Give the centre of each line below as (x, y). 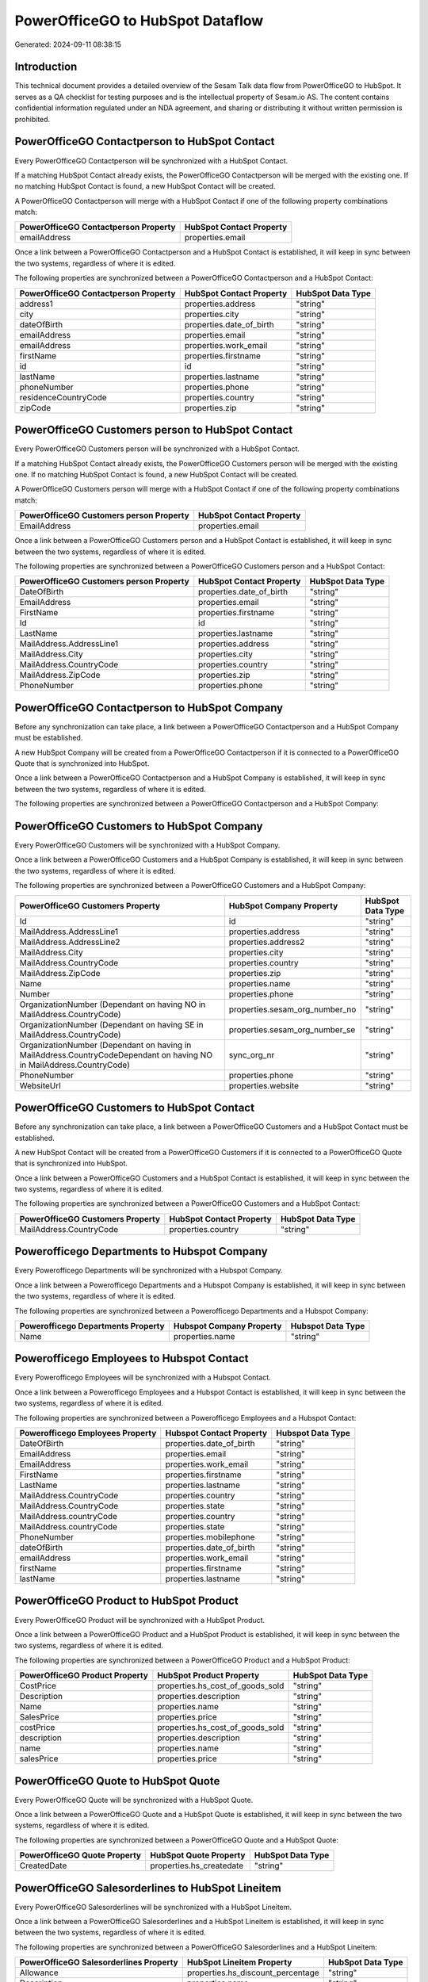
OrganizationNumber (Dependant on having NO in (113, 1004)
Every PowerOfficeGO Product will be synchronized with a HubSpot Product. (140, 1620)
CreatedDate (43, 1865)
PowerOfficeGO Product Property (84, 1675)
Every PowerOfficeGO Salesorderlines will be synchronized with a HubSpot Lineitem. (153, 1907)
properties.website (264, 1085)
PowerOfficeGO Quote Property (80, 1855)
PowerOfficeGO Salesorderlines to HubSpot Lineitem (148, 1888)
